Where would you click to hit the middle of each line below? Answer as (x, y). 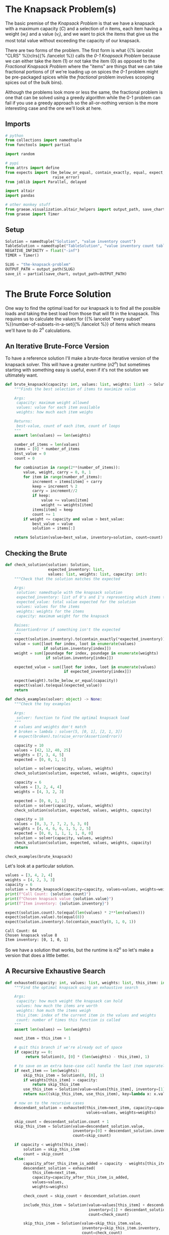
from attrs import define (32, 168)
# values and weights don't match (50, 727)
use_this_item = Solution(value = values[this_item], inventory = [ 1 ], (95, 1089)
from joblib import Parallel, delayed (46, 182)
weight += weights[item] (67, 505)
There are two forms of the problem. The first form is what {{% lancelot (79, 50)
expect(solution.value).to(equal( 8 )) (45, 917)
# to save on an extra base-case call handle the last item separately (91, 1066)
